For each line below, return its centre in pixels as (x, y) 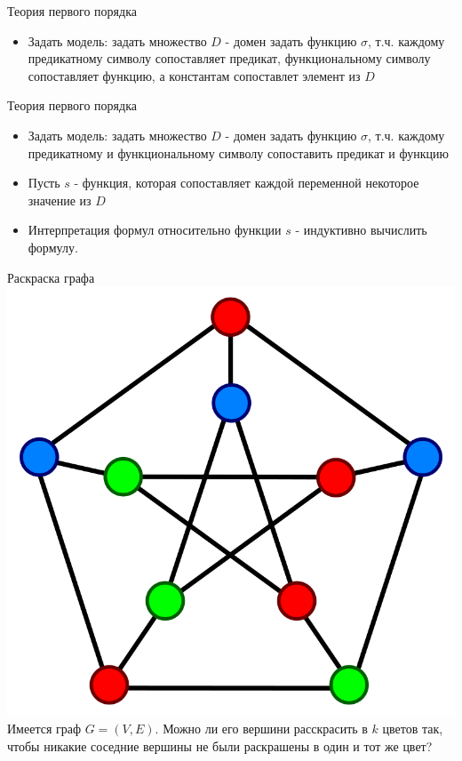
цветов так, (413, 728)
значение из (60, 200)
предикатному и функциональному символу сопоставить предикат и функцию (238, 152)
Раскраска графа (51, 277)
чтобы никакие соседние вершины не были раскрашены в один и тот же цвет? (220, 745)
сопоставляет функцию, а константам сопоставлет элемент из (194, 75)
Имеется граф (44, 728)
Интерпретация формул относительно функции (155, 230)
